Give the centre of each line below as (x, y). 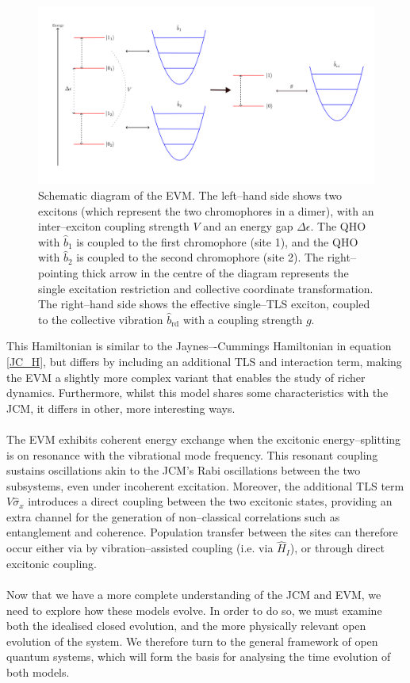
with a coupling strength (243, 319)
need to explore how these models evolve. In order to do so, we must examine (194, 610)
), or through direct (337, 548)
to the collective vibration (101, 319)
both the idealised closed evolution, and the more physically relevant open (186, 626)
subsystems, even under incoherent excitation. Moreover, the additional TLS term (205, 485)
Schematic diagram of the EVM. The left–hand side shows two (190, 195)
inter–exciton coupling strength (114, 226)
